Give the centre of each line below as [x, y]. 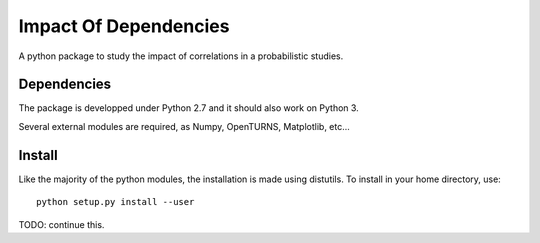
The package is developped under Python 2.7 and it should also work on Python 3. [188, 108]
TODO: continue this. [61, 224]
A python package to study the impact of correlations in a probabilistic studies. [181, 56]
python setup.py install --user [115, 202]
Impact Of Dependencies [124, 26]
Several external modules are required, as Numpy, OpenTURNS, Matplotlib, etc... [184, 126]
